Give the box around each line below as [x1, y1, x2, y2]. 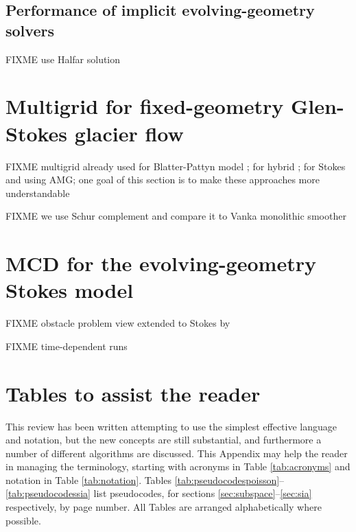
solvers [5, 19, 54, 41]
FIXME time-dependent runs [5, 338, 128, 353]
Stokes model [5, 276, 134, 304]
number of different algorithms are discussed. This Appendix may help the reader [5, 446, 348, 460]
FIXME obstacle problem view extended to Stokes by [5, 316, 230, 330]
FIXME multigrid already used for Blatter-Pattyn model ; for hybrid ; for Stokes [5, 159, 346, 173]
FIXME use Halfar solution [5, 51, 121, 66]
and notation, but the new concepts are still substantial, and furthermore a [5, 432, 322, 447]
